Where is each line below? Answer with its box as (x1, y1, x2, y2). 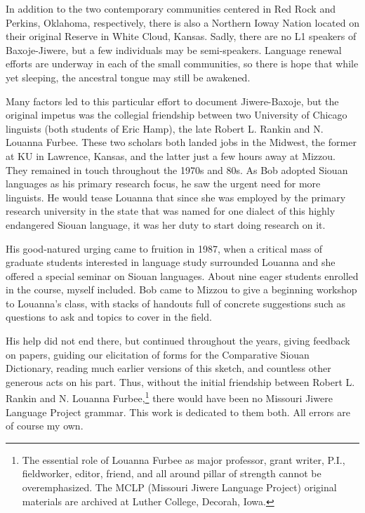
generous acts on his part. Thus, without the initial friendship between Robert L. (6, 374, 355, 389)
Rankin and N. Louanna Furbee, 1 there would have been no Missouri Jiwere (6, 389, 333, 406)
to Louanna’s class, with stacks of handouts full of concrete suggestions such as (6, 295, 346, 310)
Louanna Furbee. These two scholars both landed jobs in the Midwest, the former (6, 135, 357, 149)
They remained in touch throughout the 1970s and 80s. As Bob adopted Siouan (6, 162, 348, 177)
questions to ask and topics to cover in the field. (6, 309, 212, 324)
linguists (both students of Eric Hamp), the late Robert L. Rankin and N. (6, 121, 324, 135)
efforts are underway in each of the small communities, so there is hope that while (6, 56, 359, 71)
